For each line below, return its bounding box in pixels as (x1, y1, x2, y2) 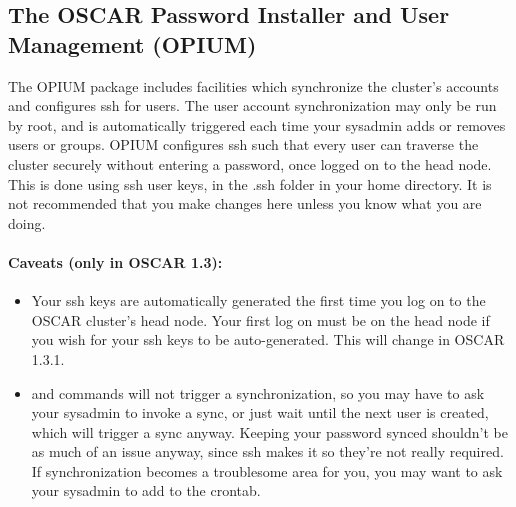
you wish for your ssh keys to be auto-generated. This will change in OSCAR (31, 329, 505, 350)
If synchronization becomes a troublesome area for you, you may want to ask (31, 460, 503, 481)
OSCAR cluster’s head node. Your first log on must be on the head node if (31, 309, 490, 330)
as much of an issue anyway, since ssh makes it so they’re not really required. (31, 441, 504, 462)
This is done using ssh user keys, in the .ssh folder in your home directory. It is (8, 173, 492, 194)
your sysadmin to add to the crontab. (31, 480, 261, 501)
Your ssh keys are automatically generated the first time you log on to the (31, 290, 486, 311)
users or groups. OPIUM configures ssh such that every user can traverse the (8, 134, 479, 155)
